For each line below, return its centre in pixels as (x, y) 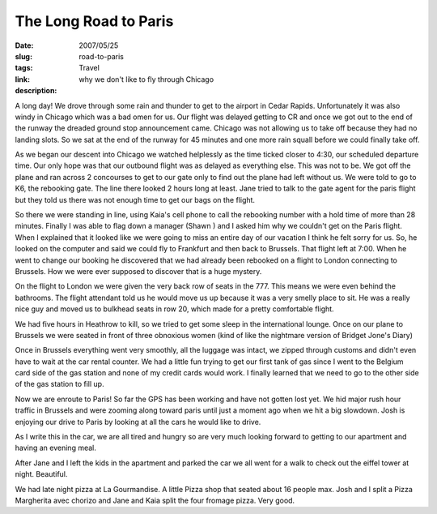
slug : (23, 56)
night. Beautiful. (41, 474)
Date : (24, 45)
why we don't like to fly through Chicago (146, 79)
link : (23, 79)
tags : (24, 68)
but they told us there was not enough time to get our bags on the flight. (135, 199)
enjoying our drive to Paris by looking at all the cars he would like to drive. (138, 422)
